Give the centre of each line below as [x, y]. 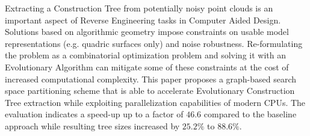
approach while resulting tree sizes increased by [92, 125]
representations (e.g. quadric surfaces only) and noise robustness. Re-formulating [154, 43]
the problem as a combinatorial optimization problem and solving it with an [145, 55]
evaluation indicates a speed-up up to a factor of [94, 114]
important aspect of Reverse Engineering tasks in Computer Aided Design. [143, 20]
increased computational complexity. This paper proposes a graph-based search [151, 79]
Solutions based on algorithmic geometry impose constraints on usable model [147, 32]
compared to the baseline [250, 114]
